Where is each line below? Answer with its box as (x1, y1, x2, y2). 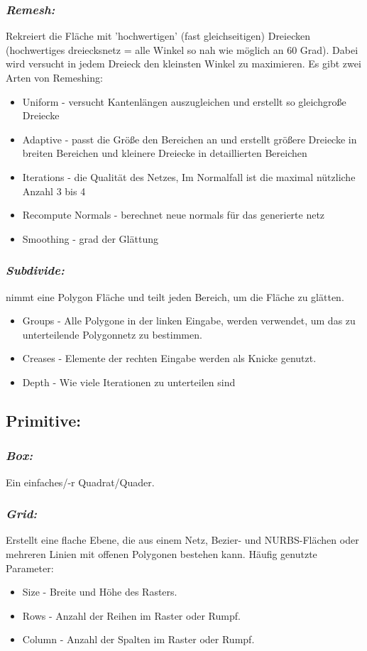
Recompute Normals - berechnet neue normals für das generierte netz (22, 207, 325, 222)
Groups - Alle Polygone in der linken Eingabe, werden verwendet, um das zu (22, 313, 356, 328)
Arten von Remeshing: (6, 70, 103, 84)
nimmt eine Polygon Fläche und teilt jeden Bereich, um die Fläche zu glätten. (6, 289, 344, 304)
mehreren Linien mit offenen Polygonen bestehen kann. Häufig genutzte (6, 546, 317, 561)
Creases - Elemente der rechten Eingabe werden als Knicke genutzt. (22, 351, 317, 366)
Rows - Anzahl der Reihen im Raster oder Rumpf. (22, 608, 241, 623)
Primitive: (6, 409, 81, 431)
